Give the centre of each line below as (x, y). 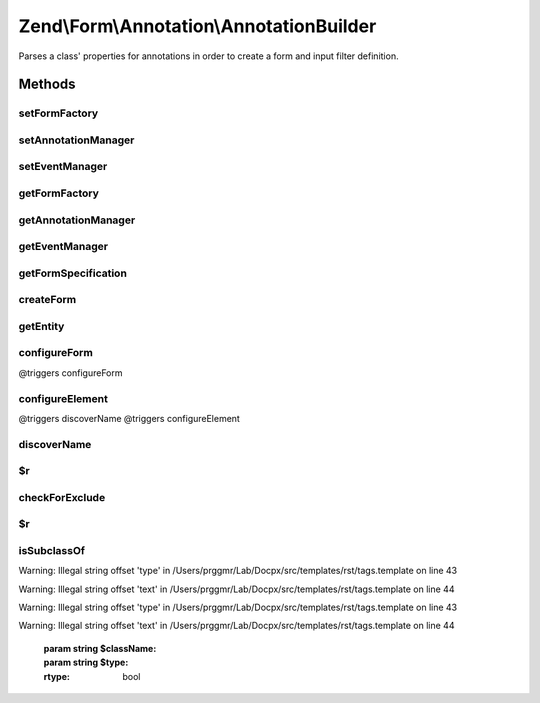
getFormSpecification (72, 273)
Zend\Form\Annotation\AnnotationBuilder (197, 26)
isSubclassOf (51, 550)
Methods (47, 84)
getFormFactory (59, 193)
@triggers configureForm (70, 372)
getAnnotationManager (77, 220)
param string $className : (100, 648)
